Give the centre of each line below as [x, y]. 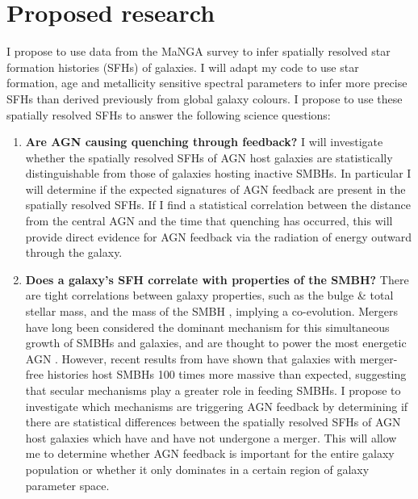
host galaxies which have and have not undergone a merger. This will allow [211, 437]
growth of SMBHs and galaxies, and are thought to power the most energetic [216, 343]
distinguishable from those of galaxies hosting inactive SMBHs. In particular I [218, 173]
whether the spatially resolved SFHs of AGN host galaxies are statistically [209, 157]
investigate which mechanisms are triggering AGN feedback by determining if [217, 406]
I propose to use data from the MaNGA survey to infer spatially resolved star [199, 51]
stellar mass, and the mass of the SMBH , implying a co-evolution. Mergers [211, 311]
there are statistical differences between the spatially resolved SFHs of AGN [213, 422]
